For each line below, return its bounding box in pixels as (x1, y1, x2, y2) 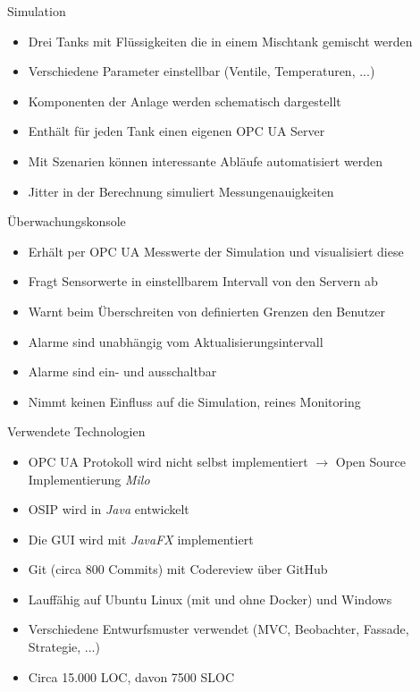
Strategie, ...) (28, 637, 100, 656)
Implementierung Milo (28, 469, 150, 488)
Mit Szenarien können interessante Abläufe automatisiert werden (28, 151, 383, 170)
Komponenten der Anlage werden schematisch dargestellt (28, 91, 341, 110)
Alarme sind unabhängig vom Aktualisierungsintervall (28, 332, 323, 350)
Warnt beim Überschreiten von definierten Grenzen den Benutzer (28, 301, 386, 320)
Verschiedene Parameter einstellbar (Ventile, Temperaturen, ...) (28, 62, 375, 80)
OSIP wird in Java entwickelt (28, 500, 189, 519)
